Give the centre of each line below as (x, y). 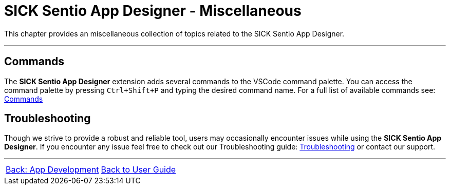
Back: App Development (52, 170)
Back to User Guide (138, 170)
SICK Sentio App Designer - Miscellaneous (153, 11)
